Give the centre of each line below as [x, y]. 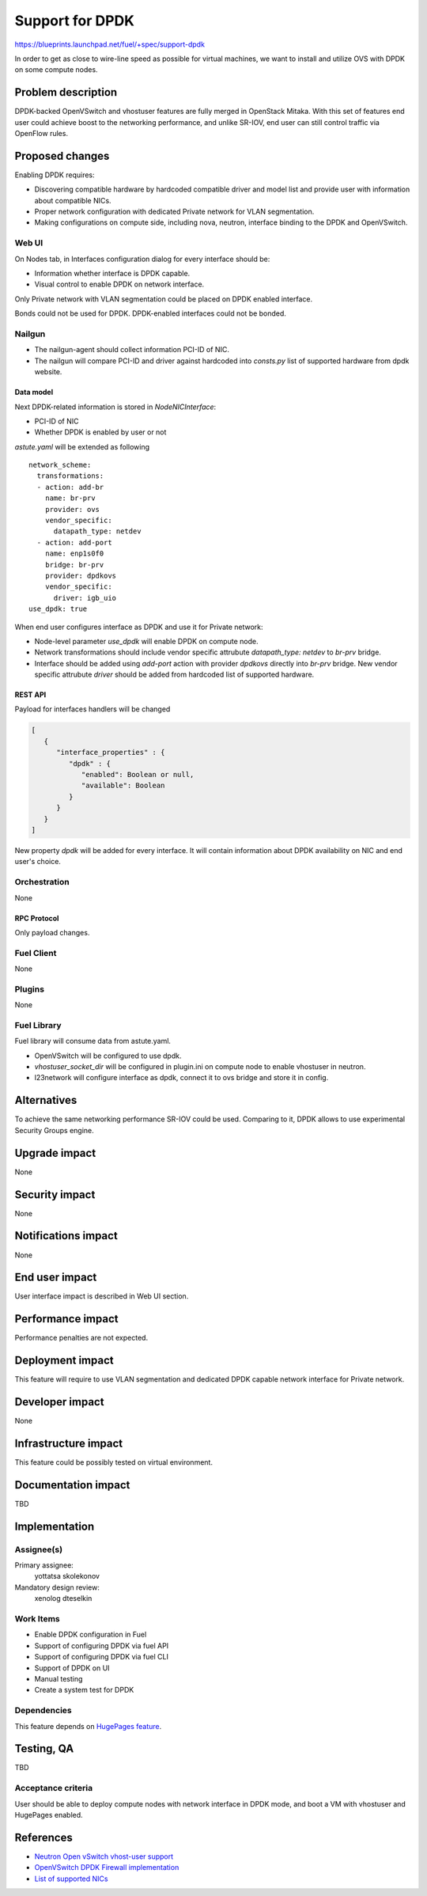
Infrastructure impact [69, 1443]
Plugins [30, 989]
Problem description [66, 92]
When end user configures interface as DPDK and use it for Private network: [139, 627]
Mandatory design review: [57, 1587]
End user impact [56, 1278]
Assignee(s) [39, 1549]
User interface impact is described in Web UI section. [102, 1296]
